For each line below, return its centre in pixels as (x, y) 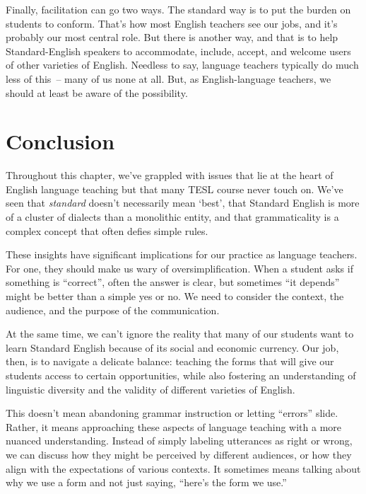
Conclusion (60, 141)
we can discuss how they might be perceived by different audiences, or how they (179, 454)
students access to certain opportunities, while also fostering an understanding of (181, 375)
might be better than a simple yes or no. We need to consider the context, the (175, 296)
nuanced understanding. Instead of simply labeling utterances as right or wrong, (179, 441)
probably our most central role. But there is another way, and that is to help (172, 37)
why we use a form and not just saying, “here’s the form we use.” (146, 482)
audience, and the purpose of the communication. (113, 310)
